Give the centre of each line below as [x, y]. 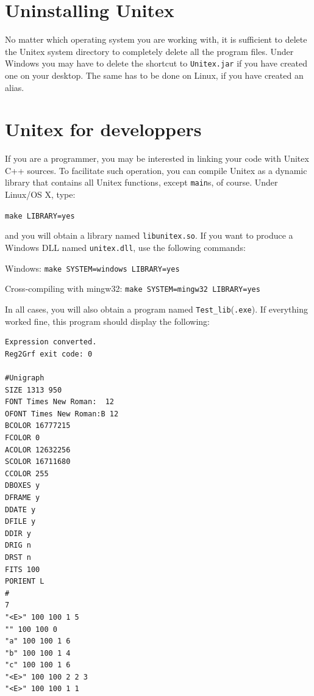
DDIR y [18, 533]
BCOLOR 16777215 [38, 426]
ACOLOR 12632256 [38, 450]
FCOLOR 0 [23, 438]
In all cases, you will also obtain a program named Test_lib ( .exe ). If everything [156, 309]
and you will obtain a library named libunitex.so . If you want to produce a [149, 235]
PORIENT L [25, 582]
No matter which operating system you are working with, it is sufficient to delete [156, 39]
